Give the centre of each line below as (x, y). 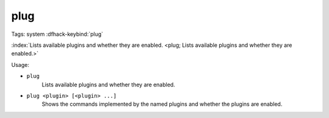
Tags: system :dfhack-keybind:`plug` (57, 34)
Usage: (20, 64)
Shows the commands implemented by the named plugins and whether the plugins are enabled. (162, 104)
